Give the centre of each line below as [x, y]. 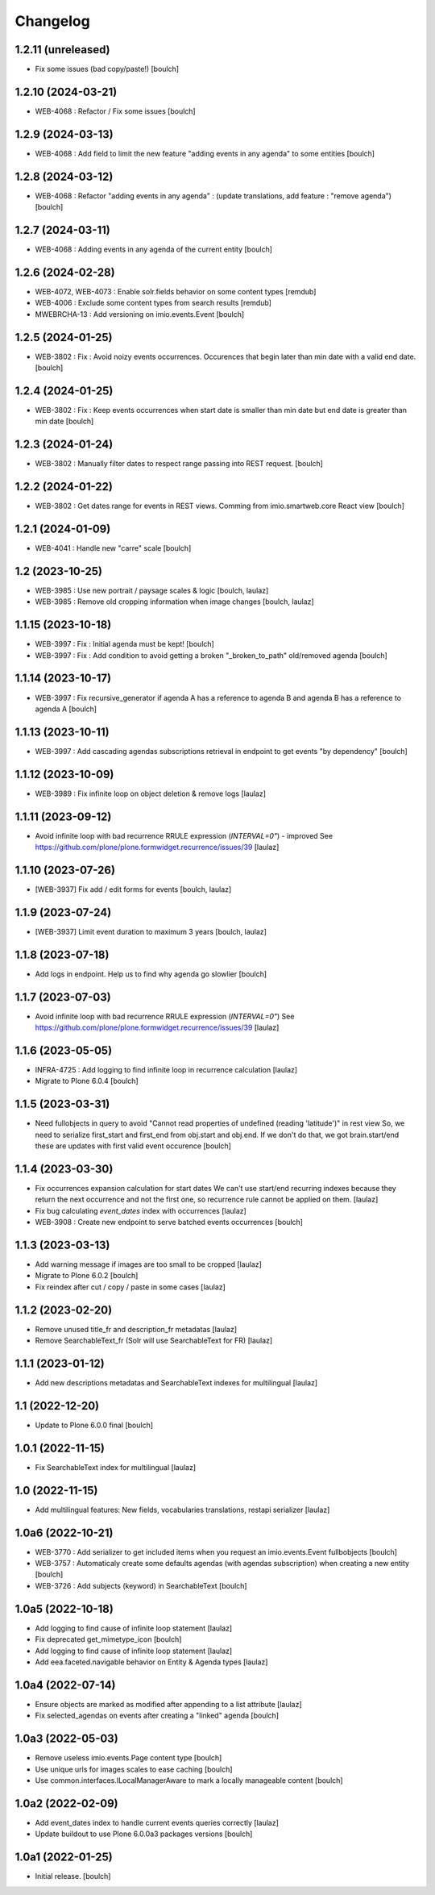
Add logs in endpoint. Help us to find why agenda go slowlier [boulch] [151, 974]
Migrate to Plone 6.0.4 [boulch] [87, 1081]
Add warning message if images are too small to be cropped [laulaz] [148, 1264]
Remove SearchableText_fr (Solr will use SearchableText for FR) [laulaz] [154, 1341]
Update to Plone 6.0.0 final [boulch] [94, 1425]
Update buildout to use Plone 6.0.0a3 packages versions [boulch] [144, 1834]
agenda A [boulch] [66, 709]
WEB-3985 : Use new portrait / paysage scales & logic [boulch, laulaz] [152, 590]
